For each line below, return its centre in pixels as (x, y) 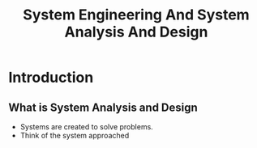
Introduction (51, 78)
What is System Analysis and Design (103, 107)
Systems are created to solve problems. (87, 127)
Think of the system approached (75, 135)
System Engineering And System (136, 15)
